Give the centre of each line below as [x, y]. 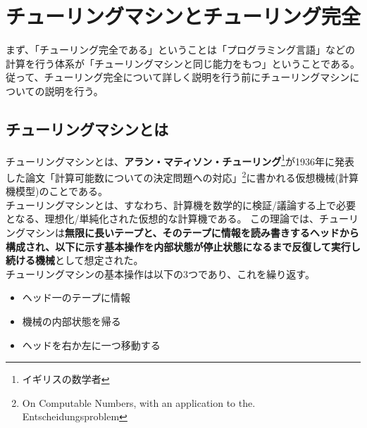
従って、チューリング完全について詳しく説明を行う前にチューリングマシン [178, 77]
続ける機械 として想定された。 [75, 260]
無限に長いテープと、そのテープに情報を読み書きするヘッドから [212, 232]
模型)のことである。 [61, 191]
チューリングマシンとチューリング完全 [183, 16]
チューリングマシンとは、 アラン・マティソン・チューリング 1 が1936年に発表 [180, 160]
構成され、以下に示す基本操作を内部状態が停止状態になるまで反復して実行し [183, 246]
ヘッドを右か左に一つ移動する [91, 345]
